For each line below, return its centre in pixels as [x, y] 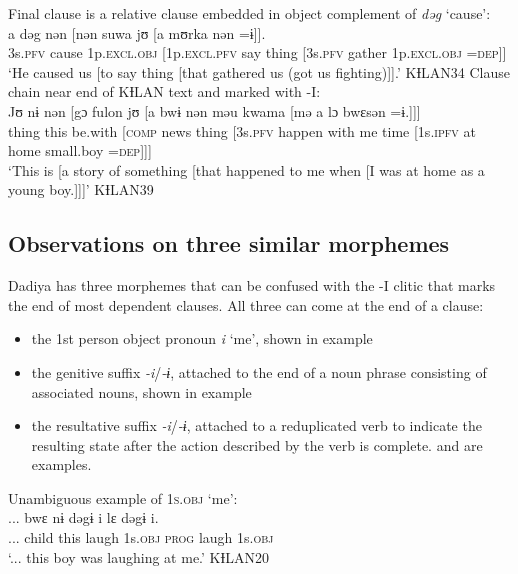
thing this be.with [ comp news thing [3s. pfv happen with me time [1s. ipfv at [242, 130]
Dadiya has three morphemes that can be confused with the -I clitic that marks [252, 285]
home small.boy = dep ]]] [80, 150]
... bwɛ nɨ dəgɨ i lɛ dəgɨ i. [83, 517]
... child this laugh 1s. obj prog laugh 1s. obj [141, 537]
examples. [61, 464]
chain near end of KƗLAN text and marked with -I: [164, 91]
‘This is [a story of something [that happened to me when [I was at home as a [246, 169]
